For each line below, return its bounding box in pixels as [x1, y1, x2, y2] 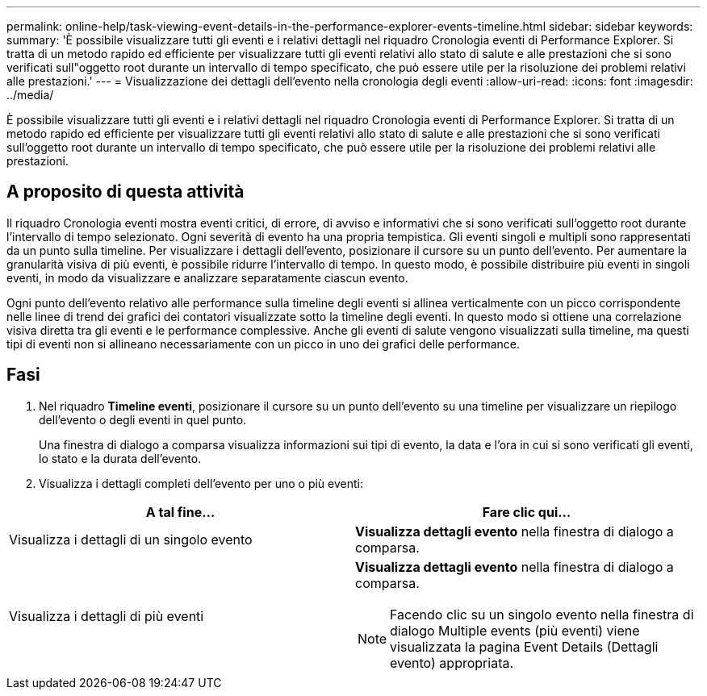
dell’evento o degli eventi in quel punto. [39, 412, 247, 427]
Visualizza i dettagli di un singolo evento [9, 531, 253, 548]
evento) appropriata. [390, 654, 514, 671]
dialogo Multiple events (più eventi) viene [390, 622, 640, 639]
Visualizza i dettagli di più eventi [9, 607, 204, 624]
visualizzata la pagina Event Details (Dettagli [390, 638, 659, 655]
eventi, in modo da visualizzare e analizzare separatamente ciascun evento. [6, 270, 408, 285]
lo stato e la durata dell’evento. [39, 451, 202, 465]
